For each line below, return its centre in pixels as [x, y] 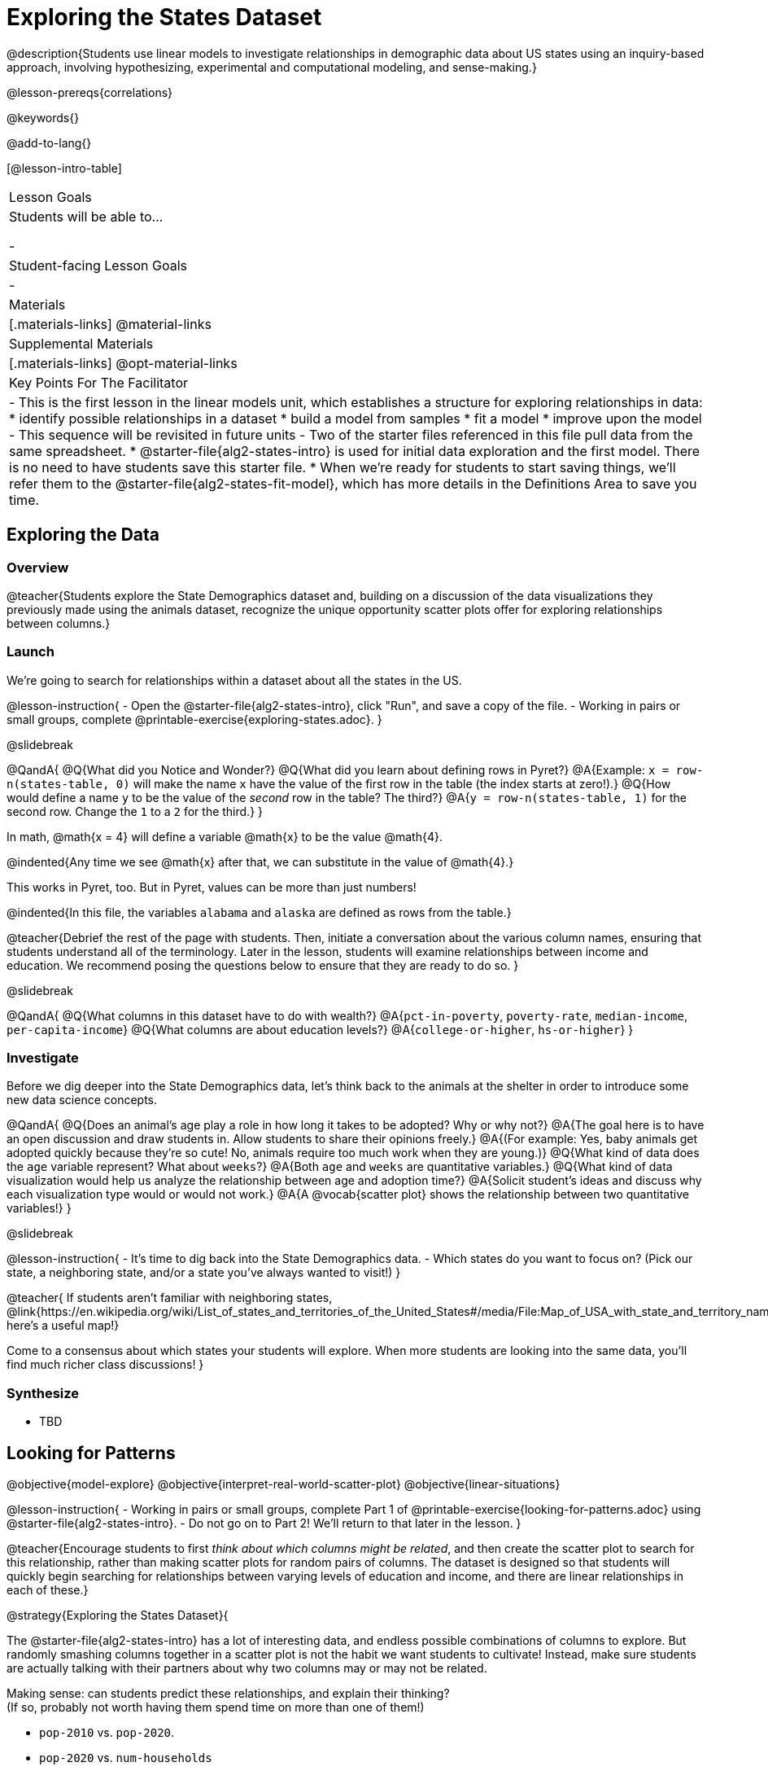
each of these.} [48, 1590]
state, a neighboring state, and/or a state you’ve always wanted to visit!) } [204, 1273]
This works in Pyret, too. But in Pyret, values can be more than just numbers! [212, 887]
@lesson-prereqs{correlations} [90, 92]
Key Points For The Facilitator [99, 382]
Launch [31, 652]
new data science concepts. [82, 1100]
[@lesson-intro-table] [64, 168]
